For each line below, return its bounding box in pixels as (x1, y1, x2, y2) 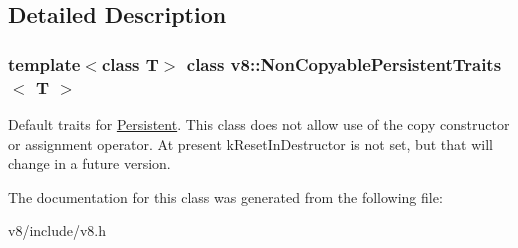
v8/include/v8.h (8, 220, 107, 241)
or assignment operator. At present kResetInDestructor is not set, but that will (8, 133, 493, 154)
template (8, 51, 81, 76)
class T (101, 51, 159, 76)
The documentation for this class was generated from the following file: (8, 186, 443, 207)
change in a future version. (8, 153, 171, 174)
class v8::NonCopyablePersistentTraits (186, 51, 502, 76)
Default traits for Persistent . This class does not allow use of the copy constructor (8, 113, 510, 134)
